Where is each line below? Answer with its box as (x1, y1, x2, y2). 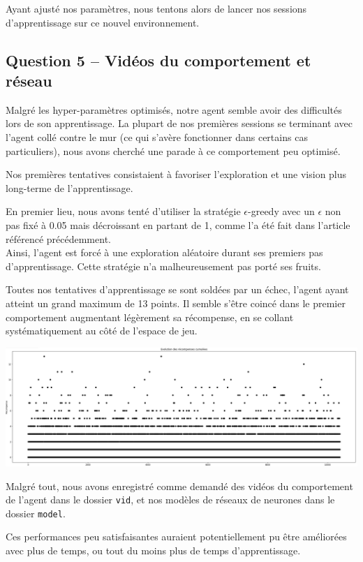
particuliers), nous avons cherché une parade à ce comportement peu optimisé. (6, 143, 341, 158)
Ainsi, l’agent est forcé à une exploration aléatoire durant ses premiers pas (6, 245, 323, 260)
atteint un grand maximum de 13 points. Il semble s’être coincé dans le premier (6, 295, 346, 310)
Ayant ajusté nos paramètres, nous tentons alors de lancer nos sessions (6, 1, 307, 15)
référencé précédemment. (6, 231, 111, 246)
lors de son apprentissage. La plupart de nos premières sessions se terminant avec (6, 116, 353, 131)
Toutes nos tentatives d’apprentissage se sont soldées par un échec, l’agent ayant (6, 282, 349, 297)
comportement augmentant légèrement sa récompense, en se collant (6, 309, 294, 324)
